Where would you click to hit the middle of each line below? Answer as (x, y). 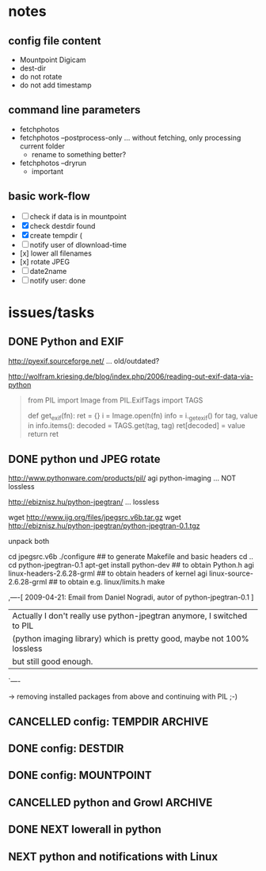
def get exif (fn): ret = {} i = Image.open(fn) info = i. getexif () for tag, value (142, 416)
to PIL (23, 626)
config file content (55, 41)
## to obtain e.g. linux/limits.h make (107, 582)
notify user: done (57, 280)
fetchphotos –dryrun (53, 163)
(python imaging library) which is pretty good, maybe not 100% (131, 639)
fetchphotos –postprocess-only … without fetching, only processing (130, 137)
